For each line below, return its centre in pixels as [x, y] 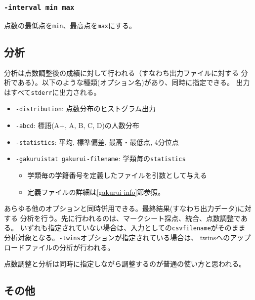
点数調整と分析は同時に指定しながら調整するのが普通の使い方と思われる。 [125, 264]
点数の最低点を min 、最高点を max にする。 [70, 25]
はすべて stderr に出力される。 [52, 92]
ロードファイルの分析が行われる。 [59, 247]
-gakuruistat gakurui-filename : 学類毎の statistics [101, 158]
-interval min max [39, 7]
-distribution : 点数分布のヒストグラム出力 [86, 108]
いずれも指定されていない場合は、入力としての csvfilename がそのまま [133, 228]
